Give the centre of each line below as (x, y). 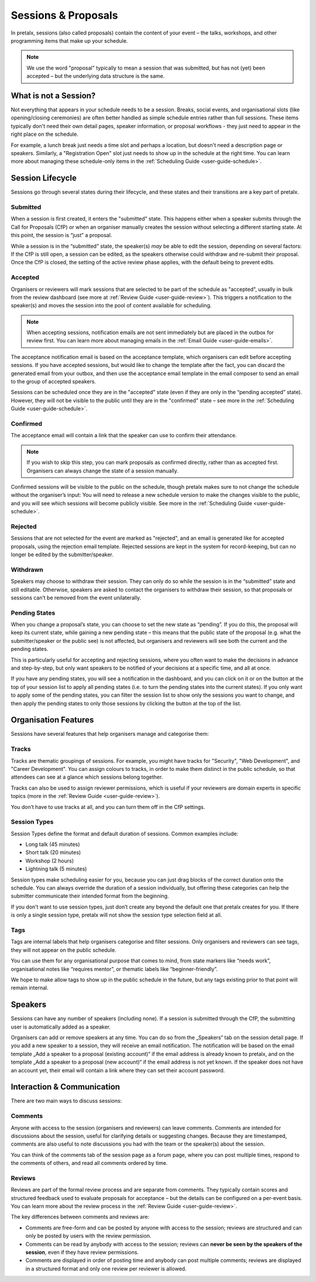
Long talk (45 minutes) (53, 844)
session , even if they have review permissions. (82, 1252)
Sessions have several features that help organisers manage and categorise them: (110, 734)
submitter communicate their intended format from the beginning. (90, 896)
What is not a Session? (53, 96)
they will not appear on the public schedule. (63, 950)
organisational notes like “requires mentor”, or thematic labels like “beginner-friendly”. (114, 969)
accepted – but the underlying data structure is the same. (96, 76)
